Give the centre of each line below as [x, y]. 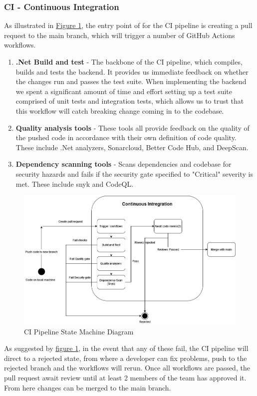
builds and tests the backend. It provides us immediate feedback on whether [132, 71]
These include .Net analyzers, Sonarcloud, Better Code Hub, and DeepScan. [132, 147]
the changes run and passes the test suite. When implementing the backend [131, 81]
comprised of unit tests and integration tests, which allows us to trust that [130, 101]
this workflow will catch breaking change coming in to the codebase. [120, 110]
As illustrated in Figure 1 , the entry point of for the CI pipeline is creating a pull [128, 25]
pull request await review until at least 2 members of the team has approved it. [125, 377]
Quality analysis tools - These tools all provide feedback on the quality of [132, 127]
